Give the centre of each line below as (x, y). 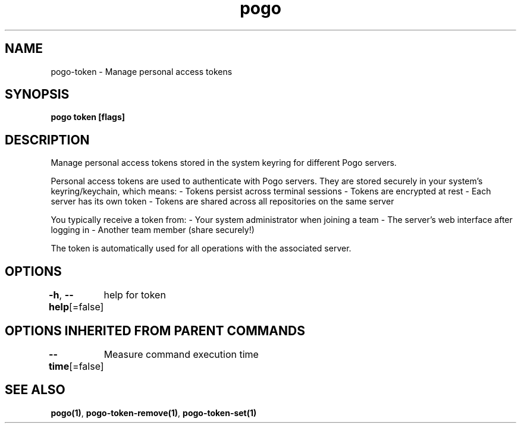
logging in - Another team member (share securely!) (153, 230)
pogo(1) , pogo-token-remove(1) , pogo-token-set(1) (154, 413)
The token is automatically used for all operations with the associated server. (201, 248)
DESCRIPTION (47, 140)
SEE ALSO (35, 390)
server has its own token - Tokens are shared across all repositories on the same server (222, 202)
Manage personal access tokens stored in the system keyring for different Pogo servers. (224, 163)
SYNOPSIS (37, 95)
